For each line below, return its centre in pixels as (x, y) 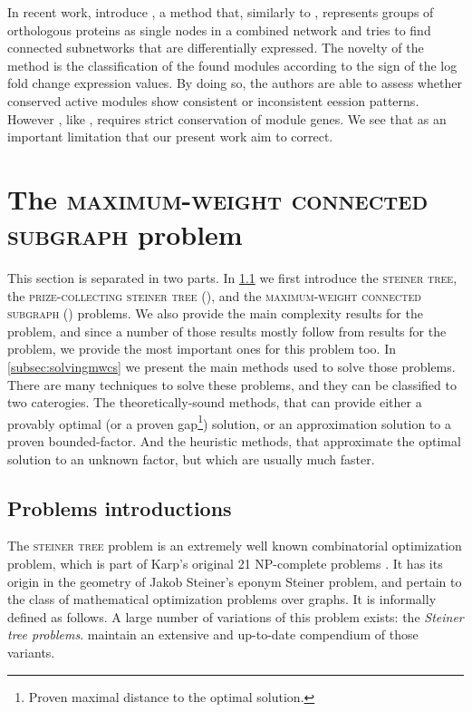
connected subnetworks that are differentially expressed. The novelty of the (216, 48)
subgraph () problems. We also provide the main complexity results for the (215, 313)
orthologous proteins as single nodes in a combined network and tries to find (219, 29)
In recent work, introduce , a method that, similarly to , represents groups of (221, 12)
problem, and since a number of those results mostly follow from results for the (227, 331)
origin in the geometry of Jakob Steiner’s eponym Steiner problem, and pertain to (235, 581)
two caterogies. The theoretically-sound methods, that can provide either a (215, 402)
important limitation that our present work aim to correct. (170, 137)
